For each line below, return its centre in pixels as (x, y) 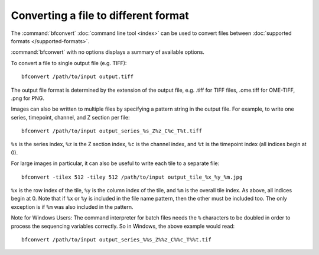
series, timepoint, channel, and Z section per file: (70, 117)
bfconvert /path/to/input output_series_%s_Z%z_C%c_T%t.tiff (112, 131)
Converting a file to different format (100, 15)
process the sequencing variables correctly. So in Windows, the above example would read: (123, 226)
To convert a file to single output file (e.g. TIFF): (69, 63)
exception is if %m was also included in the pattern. (72, 206)
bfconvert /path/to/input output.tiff (78, 77)
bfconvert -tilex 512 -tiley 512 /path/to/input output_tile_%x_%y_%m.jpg (132, 177)
